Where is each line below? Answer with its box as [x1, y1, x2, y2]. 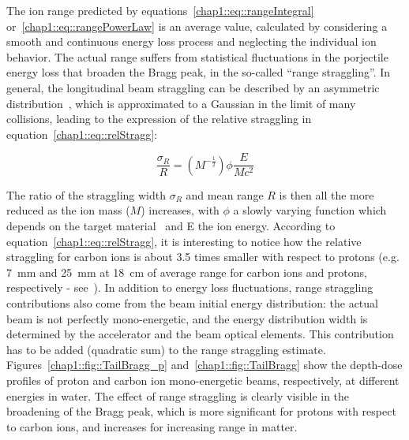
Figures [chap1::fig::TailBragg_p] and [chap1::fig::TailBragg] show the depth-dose [6, 356, 403, 373]
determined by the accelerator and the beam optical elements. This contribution [6, 326, 394, 342]
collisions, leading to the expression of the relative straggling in [6, 110, 312, 127]
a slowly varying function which [233, 202, 387, 218]
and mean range [186, 186, 264, 203]
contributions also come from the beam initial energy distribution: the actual [6, 294, 378, 311]
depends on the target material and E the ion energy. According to [6, 218, 336, 233]
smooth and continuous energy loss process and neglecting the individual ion [6, 33, 377, 50]
